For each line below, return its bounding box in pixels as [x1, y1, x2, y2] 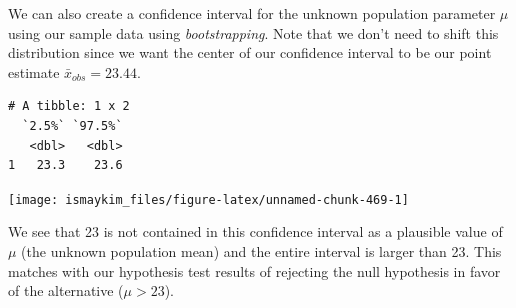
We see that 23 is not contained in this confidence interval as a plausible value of [8, 221, 503, 242]
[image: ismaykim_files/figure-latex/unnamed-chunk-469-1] [8, 192, 409, 207]
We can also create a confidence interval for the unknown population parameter [8, 3, 496, 23]
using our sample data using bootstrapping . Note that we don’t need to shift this [8, 22, 499, 43]
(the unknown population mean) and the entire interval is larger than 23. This [21, 241, 502, 261]
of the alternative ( [8, 280, 124, 301]
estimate [8, 61, 60, 82]
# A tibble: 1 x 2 [8, 99, 130, 114]
